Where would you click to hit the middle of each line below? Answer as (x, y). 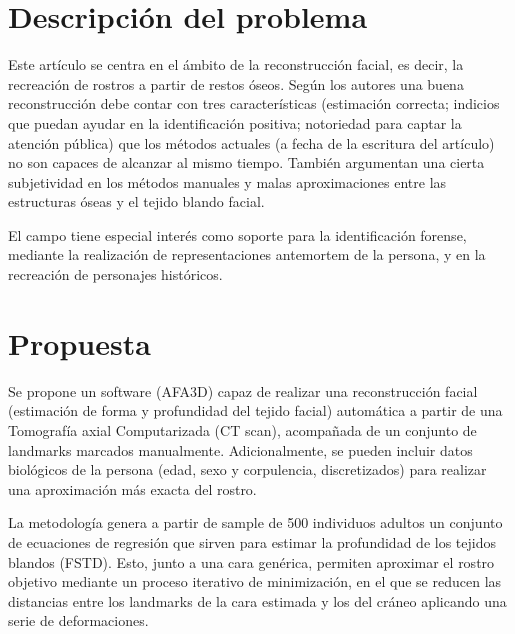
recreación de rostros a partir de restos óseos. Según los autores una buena (236, 83)
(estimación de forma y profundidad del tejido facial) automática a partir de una (255, 410)
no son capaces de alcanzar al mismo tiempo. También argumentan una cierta (246, 162)
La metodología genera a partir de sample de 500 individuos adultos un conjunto (255, 522)
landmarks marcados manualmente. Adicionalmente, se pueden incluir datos (240, 449)
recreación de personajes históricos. (115, 274)
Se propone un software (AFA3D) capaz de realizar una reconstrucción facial (243, 390)
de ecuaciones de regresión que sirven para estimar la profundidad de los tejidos (252, 541)
